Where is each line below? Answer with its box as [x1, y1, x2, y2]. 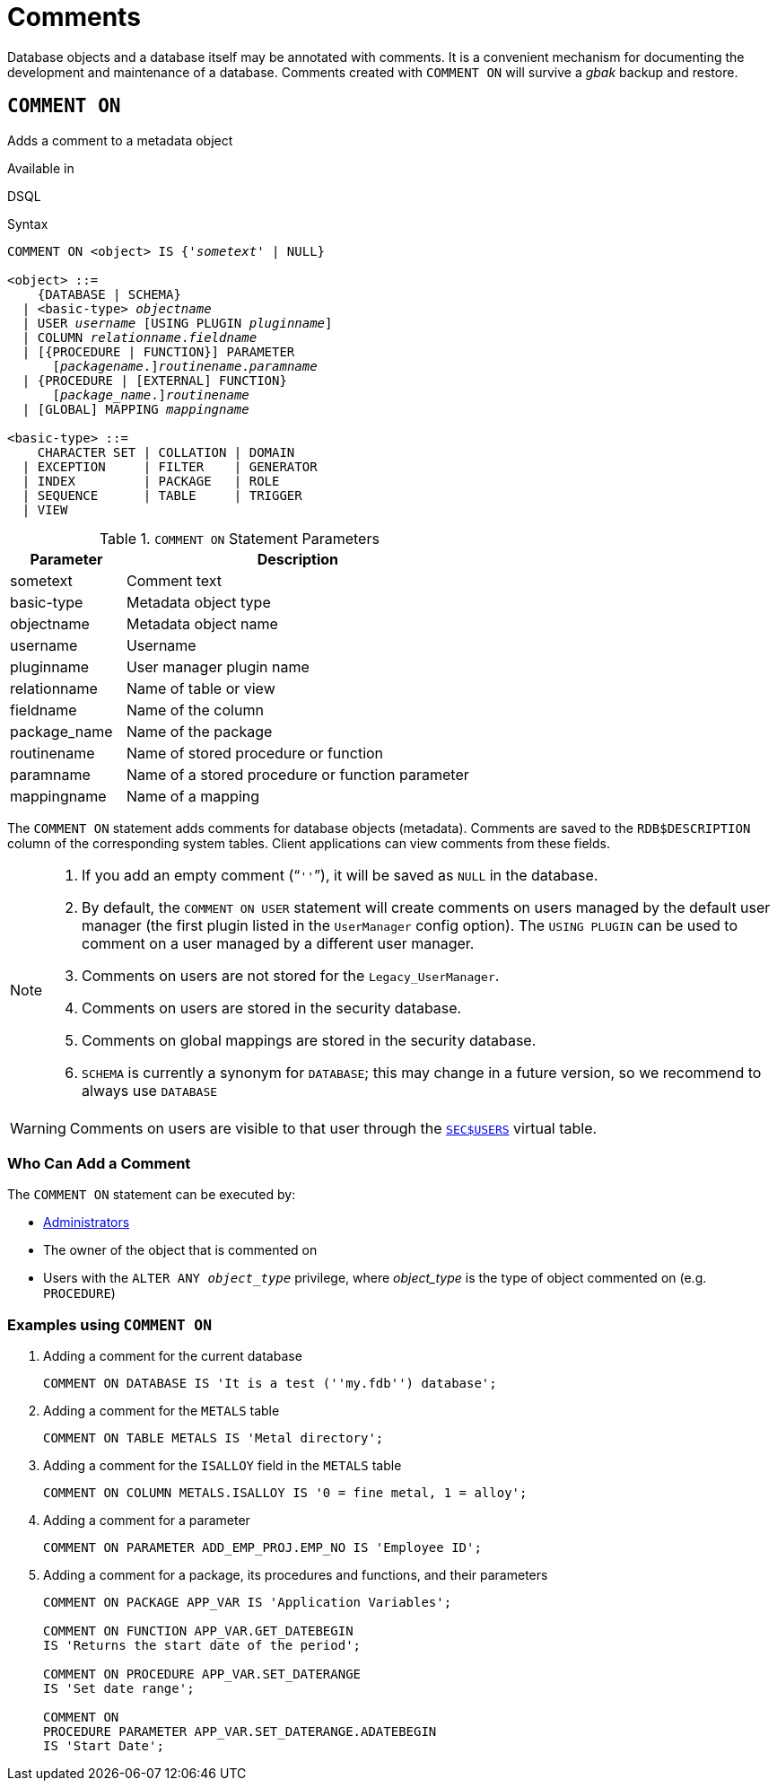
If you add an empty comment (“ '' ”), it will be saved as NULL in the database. [82, 865, 598, 884]
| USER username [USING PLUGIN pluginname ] [22, 315, 333, 330]
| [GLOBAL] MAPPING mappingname [22, 401, 249, 416]
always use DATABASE [82, 1081, 218, 1100]
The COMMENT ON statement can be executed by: [7, 1187, 296, 1203]
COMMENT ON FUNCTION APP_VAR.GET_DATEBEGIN [43, 1624, 354, 1639]
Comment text [126, 571, 223, 590]
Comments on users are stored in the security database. [82, 998, 462, 1017]
